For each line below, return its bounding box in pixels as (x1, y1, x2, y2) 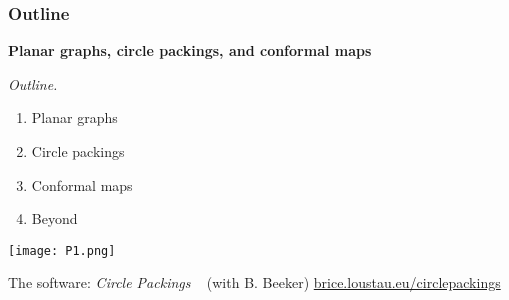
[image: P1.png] (8, 243, 116, 258)
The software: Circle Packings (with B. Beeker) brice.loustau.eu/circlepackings (8, 272, 501, 293)
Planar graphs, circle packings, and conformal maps (8, 40, 372, 61)
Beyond (31, 208, 78, 229)
